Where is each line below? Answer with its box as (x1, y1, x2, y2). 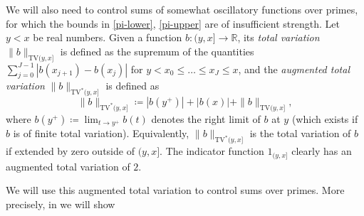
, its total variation (237, 30, 320, 45)
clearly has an (291, 144, 352, 158)
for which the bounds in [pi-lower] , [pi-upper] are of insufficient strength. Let (6, 16, 340, 31)
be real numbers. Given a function (33, 30, 182, 45)
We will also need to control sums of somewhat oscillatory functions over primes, (6, 2, 358, 16)
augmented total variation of (6, 158, 130, 173)
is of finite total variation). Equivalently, (13, 126, 189, 141)
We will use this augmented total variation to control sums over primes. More (6, 183, 345, 198)
